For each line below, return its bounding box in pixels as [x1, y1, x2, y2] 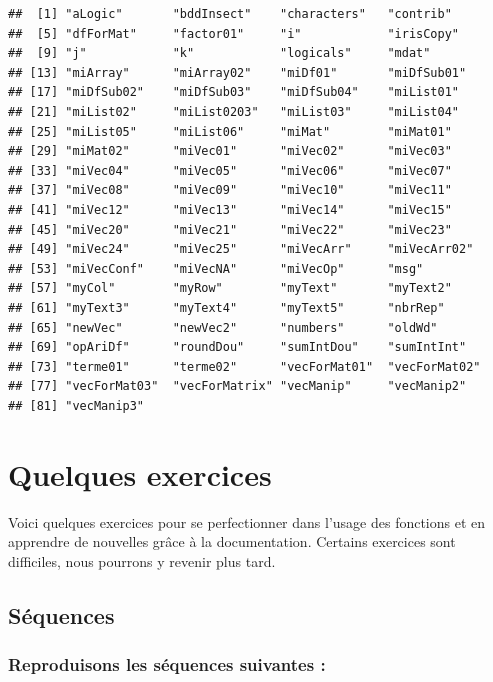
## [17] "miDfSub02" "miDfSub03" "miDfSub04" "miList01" [8, 85, 460, 100]
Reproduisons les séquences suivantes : [8, 652, 326, 677]
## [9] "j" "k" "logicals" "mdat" [8, 46, 431, 61]
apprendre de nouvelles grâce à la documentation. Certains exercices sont [8, 531, 456, 552]
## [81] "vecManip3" [8, 398, 145, 413]
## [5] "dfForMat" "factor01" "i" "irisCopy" [8, 26, 460, 41]
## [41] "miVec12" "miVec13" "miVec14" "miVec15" [8, 202, 452, 217]
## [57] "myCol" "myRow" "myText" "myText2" [8, 281, 452, 296]
